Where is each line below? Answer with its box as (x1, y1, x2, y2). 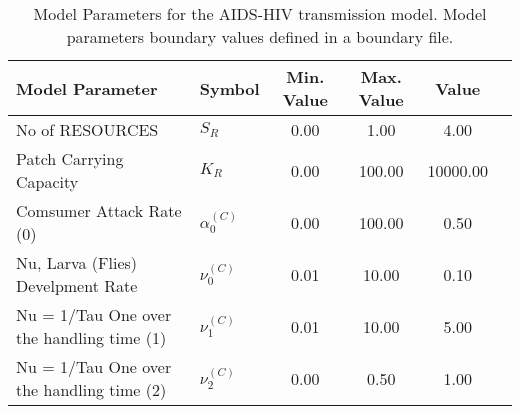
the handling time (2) (16, 378, 167, 401)
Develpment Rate (16, 274, 138, 297)
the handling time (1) (16, 326, 167, 349)
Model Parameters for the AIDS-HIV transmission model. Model (33, 2, 487, 25)
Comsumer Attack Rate (16, 199, 182, 222)
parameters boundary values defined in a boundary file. (66, 25, 454, 48)
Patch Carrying (16, 147, 124, 170)
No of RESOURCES (16, 118, 159, 141)
